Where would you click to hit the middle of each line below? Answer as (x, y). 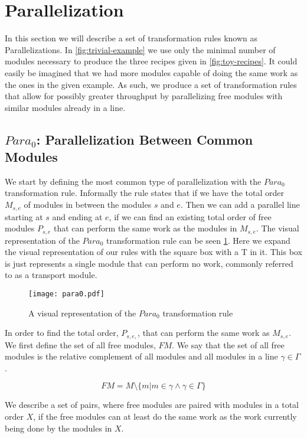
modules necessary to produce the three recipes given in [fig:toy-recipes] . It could (151, 61)
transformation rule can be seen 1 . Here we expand (198, 240)
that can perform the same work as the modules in (145, 228)
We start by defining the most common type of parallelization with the (133, 181)
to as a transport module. (51, 275)
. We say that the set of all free (228, 344)
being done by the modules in (58, 428)
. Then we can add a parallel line (240, 205)
